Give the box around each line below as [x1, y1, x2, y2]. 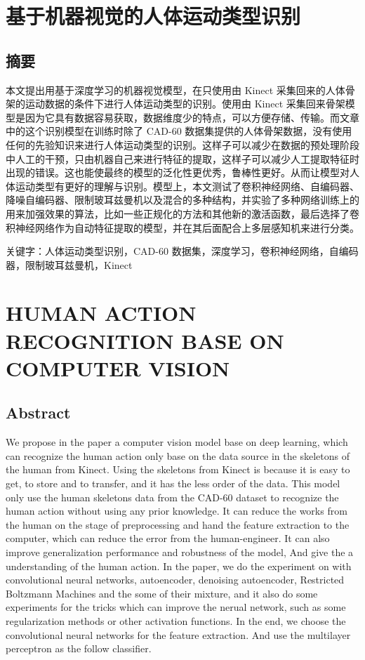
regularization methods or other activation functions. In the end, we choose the [6, 613, 346, 628]
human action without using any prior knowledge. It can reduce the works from [6, 503, 347, 518]
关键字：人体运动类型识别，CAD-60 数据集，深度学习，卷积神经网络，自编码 [6, 244, 359, 258]
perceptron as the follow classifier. [6, 641, 152, 656]
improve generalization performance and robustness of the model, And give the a [6, 545, 354, 559]
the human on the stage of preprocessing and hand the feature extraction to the [6, 517, 350, 532]
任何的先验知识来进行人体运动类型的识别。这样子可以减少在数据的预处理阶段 [6, 137, 359, 152]
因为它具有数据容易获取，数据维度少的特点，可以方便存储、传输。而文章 [25, 110, 359, 124]
